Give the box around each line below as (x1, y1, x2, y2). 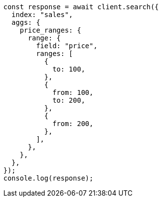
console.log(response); (3, 174, 94, 182)
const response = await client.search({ (3, 3, 159, 11)
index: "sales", (11, 11, 73, 18)
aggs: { (11, 18, 40, 26)
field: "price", (36, 42, 97, 50)
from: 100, (52, 89, 94, 96)
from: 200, (52, 120, 94, 128)
